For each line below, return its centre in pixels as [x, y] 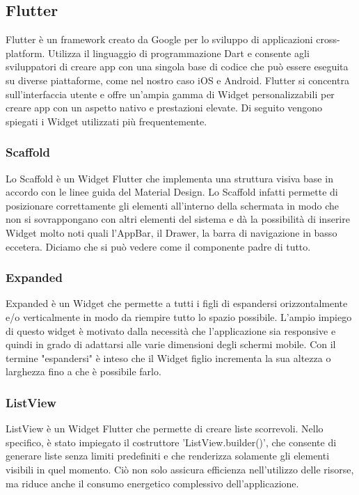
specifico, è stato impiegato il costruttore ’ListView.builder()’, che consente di [171, 442]
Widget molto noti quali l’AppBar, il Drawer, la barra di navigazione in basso [171, 232]
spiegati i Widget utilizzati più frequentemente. [106, 121]
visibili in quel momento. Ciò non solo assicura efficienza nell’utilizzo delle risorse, [180, 469]
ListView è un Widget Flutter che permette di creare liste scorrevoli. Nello [165, 429]
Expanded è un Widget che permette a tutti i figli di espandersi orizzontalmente [177, 303]
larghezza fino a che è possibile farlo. [83, 371]
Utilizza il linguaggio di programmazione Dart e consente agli [179, 53]
